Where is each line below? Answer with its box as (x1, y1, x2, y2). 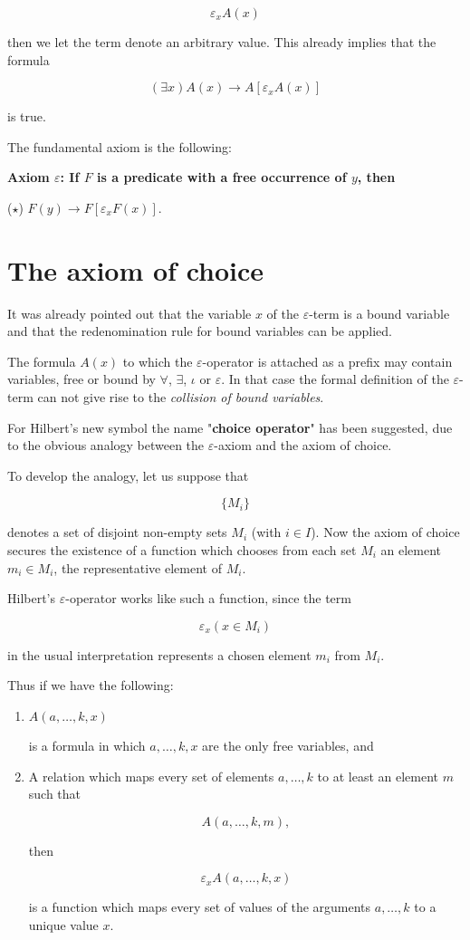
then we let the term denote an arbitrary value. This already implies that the (7, 33, 436, 51)
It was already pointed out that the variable (7, 303, 252, 322)
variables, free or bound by (7, 369, 156, 388)
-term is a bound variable (309, 303, 450, 322)
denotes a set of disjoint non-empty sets (7, 523, 227, 542)
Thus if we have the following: (7, 676, 174, 695)
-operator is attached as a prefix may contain (202, 351, 453, 370)
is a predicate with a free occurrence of (97, 168, 347, 187)
